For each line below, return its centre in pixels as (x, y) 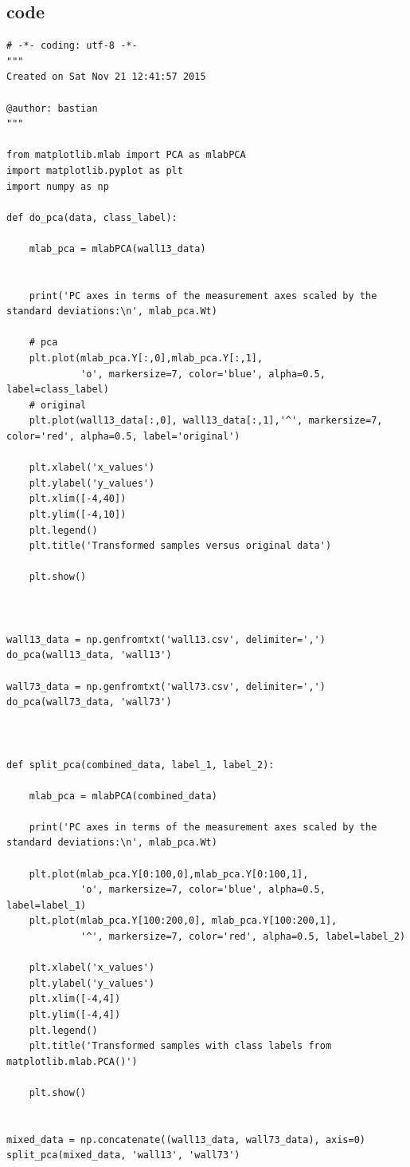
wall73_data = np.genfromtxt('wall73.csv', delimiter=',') (166, 686)
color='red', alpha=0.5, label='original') (123, 437)
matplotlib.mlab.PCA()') (72, 1061)
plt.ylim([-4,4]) (75, 1015)
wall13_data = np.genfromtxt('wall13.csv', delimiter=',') (166, 639)
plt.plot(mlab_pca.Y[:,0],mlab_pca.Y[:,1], (146, 359)
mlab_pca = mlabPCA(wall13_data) (117, 248)
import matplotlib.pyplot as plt (95, 170)
